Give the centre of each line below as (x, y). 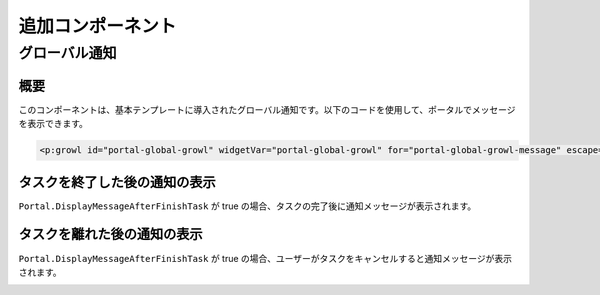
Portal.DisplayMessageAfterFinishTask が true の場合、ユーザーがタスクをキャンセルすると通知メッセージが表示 (265, 258)
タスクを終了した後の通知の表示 (117, 181)
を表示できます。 (53, 124)
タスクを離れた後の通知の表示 (110, 234)
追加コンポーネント (97, 26)
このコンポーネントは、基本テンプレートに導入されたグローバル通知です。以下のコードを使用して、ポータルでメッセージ (267, 109)
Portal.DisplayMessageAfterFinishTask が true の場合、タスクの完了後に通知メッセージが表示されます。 (247, 206)
